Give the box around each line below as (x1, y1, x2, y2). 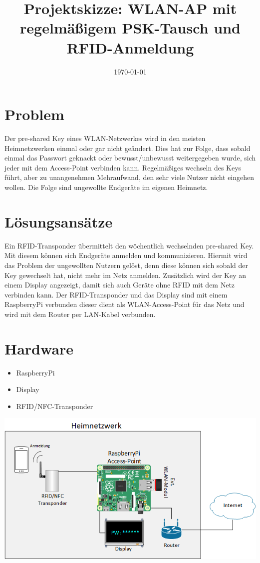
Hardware (4, 338, 74, 358)
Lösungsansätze (4, 211, 113, 231)
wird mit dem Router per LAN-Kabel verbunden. (4, 308, 156, 319)
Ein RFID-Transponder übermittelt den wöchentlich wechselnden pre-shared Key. (4, 240, 254, 250)
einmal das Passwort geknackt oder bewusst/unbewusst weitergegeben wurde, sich (4, 152, 256, 163)
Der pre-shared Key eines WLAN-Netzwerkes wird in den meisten (4, 133, 206, 143)
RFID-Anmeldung (66, 37, 194, 57)
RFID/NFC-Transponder (16, 400, 93, 411)
